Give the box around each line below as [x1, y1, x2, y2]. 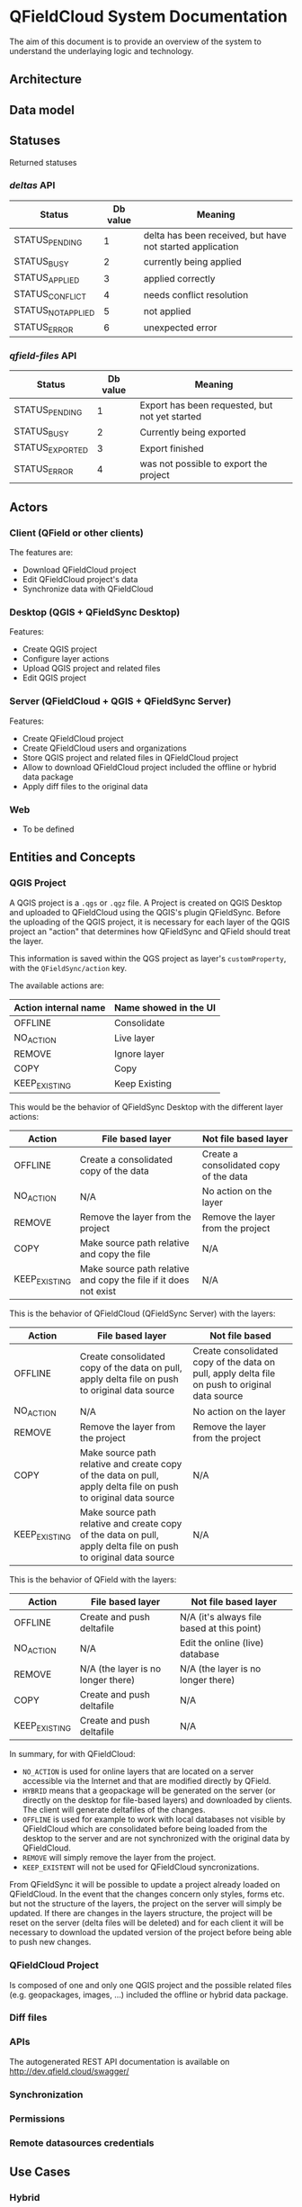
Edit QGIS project [22, 672, 87, 683]
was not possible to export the [139, 457, 268, 470]
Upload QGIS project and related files [22, 663, 161, 674]
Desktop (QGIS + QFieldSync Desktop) [9, 606, 181, 618]
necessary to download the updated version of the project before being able [9, 1927, 292, 1938]
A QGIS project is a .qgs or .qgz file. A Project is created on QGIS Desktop [9, 897, 283, 908]
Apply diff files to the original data [22, 780, 148, 791]
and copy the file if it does [79, 1274, 190, 1286]
